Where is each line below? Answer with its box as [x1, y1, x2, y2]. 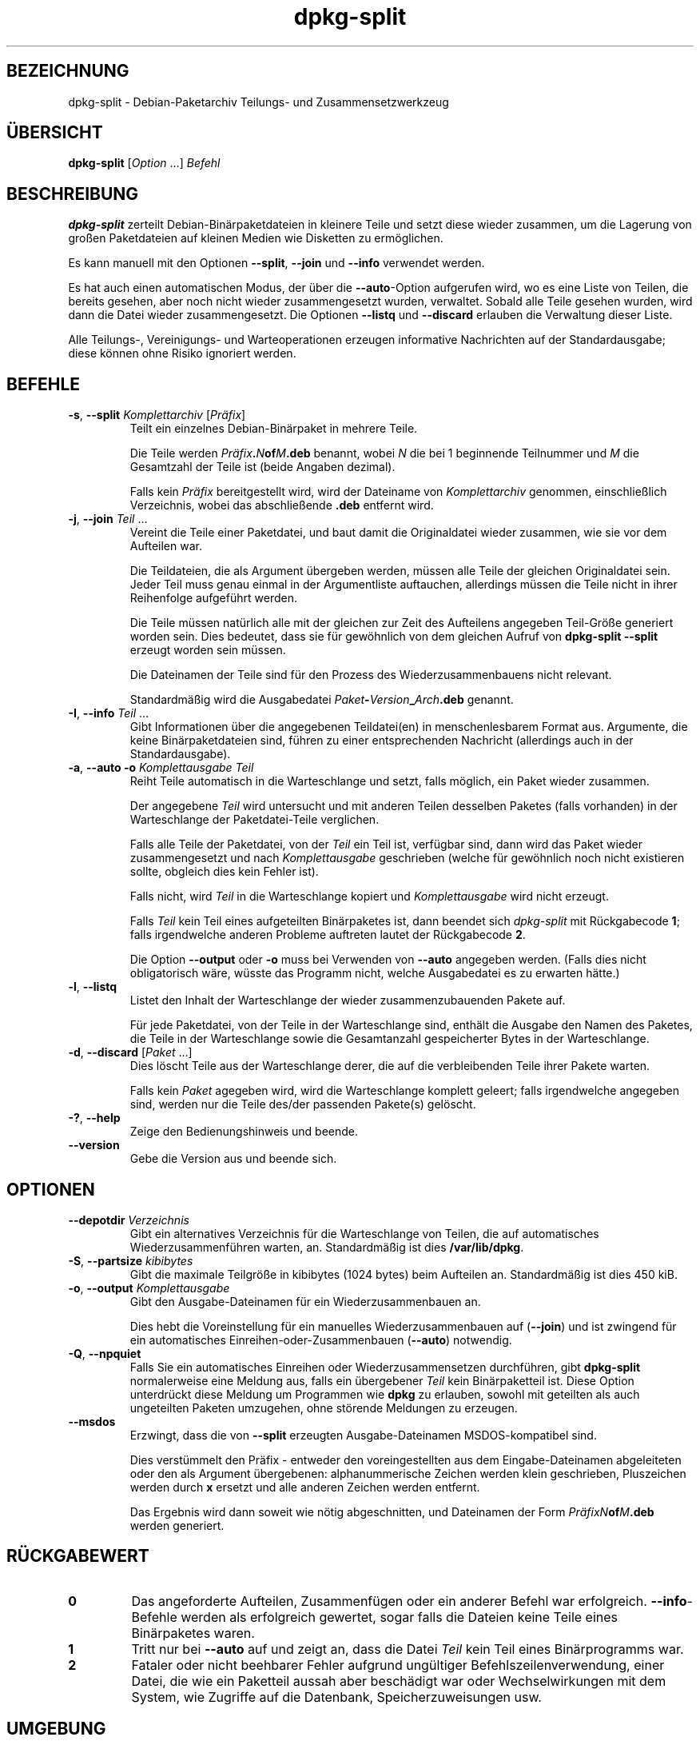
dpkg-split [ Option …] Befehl [68, 156, 221, 170]
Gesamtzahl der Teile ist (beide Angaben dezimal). [129, 460, 396, 474]
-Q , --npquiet [68, 1346, 141, 1360]
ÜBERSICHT [6, 122, 103, 143]
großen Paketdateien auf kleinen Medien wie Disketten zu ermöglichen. [68, 231, 443, 246]
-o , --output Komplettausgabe [68, 1280, 230, 1295]
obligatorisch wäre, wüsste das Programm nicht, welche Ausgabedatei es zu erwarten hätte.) [129, 966, 620, 980]
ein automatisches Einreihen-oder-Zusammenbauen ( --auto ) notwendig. [129, 1332, 512, 1347]
